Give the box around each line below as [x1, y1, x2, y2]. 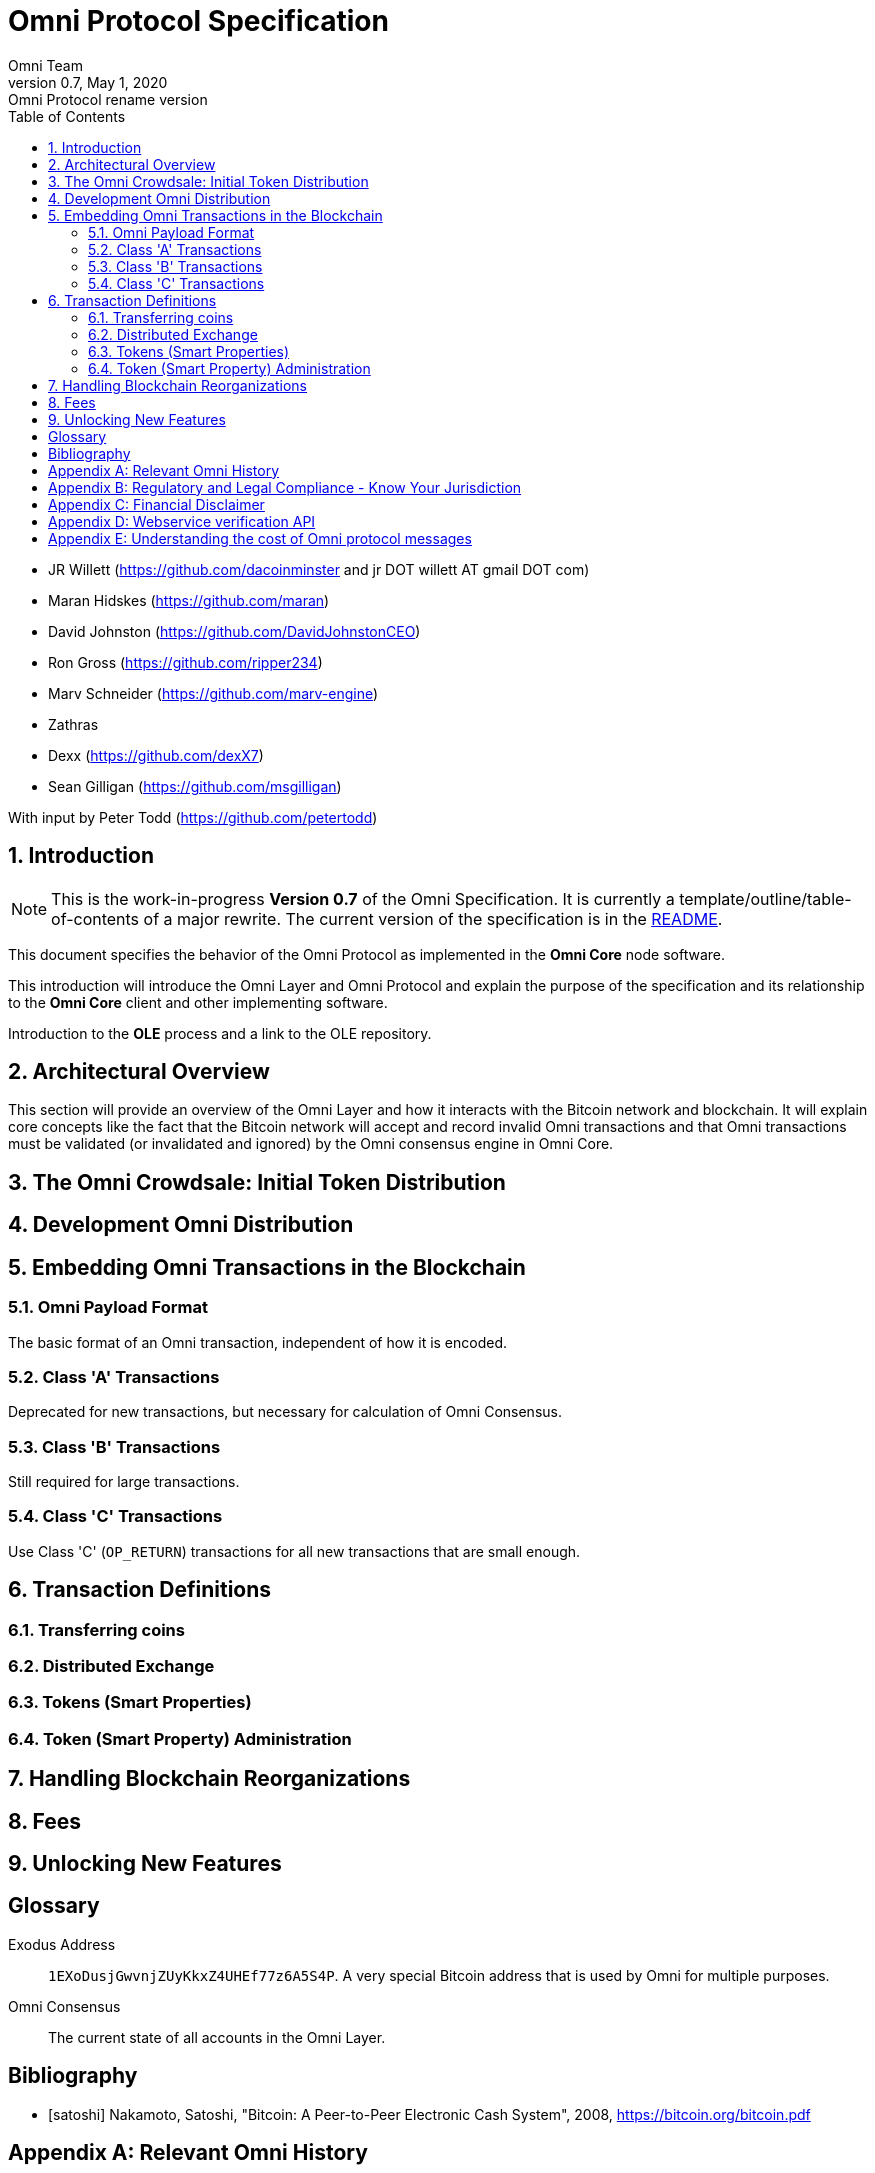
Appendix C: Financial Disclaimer [48, 495, 265, 513]
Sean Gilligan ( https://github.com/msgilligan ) [48, 777, 342, 795]
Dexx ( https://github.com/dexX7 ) [48, 746, 264, 764]
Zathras [48, 715, 99, 733]
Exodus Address [8, 1935, 116, 1953]
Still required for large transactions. [8, 1473, 240, 1490]
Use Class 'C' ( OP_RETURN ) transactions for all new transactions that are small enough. [8, 1542, 581, 1560]
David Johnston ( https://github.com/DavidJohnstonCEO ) [48, 622, 421, 640]
